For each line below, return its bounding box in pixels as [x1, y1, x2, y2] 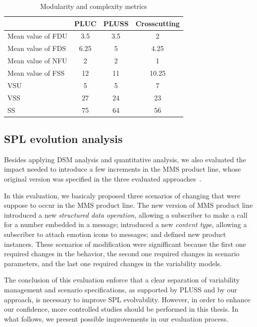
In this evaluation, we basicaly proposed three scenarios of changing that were [4, 190, 241, 200]
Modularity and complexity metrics [40, 1, 147, 11]
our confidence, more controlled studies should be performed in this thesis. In [4, 304, 239, 314]
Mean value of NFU [7, 55, 67, 66]
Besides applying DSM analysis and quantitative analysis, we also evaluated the [4, 154, 246, 164]
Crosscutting [135, 18, 180, 28]
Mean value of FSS [7, 67, 65, 78]
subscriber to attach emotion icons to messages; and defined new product [4, 229, 226, 239]
